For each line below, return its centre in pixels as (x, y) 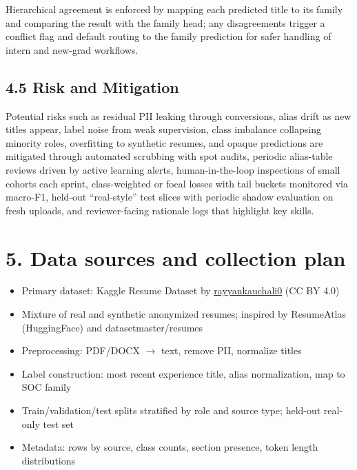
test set (58, 423)
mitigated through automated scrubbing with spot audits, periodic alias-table (169, 156)
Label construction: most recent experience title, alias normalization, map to (183, 373)
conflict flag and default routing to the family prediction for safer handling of (169, 36)
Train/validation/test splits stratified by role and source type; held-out (171, 410)
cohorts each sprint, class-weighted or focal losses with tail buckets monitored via (177, 183)
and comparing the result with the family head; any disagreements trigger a (165, 22)
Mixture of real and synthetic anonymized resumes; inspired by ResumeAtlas (184, 314)
